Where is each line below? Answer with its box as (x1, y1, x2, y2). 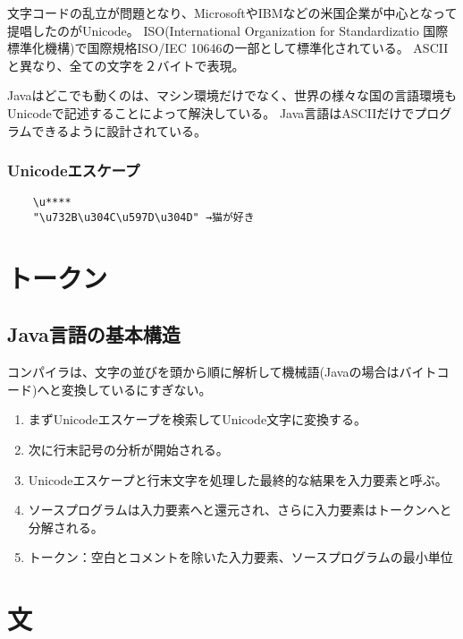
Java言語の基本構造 (7, 320, 181, 348)
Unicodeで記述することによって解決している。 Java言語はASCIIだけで (7, 103, 415, 122)
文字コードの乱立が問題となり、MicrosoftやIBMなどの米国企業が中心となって (7, 4, 458, 21)
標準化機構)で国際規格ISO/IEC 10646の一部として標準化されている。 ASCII (7, 38, 449, 57)
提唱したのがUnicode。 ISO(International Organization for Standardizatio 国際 (7, 21, 449, 39)
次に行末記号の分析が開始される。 (28, 440, 229, 459)
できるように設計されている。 (31, 121, 206, 140)
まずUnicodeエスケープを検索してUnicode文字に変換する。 (28, 410, 367, 429)
